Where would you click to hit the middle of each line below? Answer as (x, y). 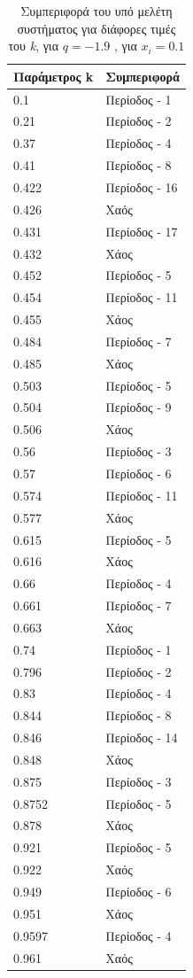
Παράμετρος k (54, 76)
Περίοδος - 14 (142, 737)
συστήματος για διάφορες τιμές (96, 28)
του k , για (33, 46)
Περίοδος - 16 (142, 187)
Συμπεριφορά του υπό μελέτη (96, 11)
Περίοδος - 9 (139, 407)
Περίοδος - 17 (142, 231)
